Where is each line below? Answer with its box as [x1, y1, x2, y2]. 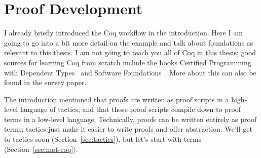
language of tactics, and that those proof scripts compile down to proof [20, 104, 241, 114]
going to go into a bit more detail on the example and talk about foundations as [4, 37, 253, 48]
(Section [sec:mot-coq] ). [4, 143, 78, 154]
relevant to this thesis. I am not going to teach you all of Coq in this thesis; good [4, 47, 256, 58]
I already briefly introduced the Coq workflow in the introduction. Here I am [4, 27, 243, 38]
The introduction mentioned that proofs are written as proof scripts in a [4, 94, 229, 104]
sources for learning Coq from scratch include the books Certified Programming [4, 57, 251, 67]
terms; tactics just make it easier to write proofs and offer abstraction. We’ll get [4, 124, 252, 134]
